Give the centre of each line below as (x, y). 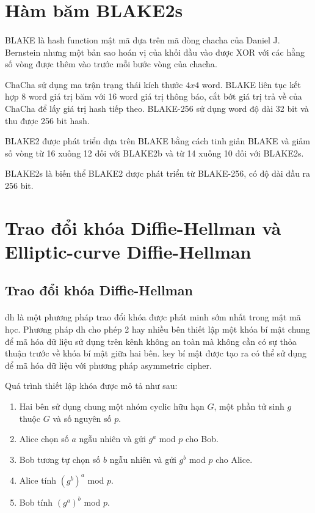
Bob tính (36, 502)
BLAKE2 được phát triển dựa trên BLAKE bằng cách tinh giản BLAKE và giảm (158, 141)
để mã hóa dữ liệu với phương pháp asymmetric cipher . (108, 365)
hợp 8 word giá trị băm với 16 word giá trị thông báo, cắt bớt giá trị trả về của (154, 96)
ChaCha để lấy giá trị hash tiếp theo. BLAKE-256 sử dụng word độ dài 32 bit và (157, 108)
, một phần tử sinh (249, 406)
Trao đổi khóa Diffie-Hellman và (143, 227)
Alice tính (38, 480)
